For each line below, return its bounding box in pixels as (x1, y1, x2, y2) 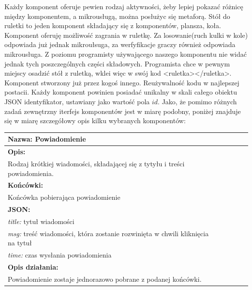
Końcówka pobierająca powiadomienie (8, 192, 120, 202)
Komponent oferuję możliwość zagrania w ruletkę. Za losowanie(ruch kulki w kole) (4, 30, 248, 40)
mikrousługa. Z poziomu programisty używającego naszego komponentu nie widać (4, 48, 247, 59)
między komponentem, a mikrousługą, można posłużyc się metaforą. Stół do (4, 11, 230, 21)
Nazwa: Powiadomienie (8, 134, 86, 144)
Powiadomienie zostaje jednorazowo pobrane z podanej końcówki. (8, 274, 202, 284)
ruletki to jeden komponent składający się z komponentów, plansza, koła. (4, 20, 221, 31)
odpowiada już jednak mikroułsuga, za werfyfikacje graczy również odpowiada (4, 39, 236, 49)
